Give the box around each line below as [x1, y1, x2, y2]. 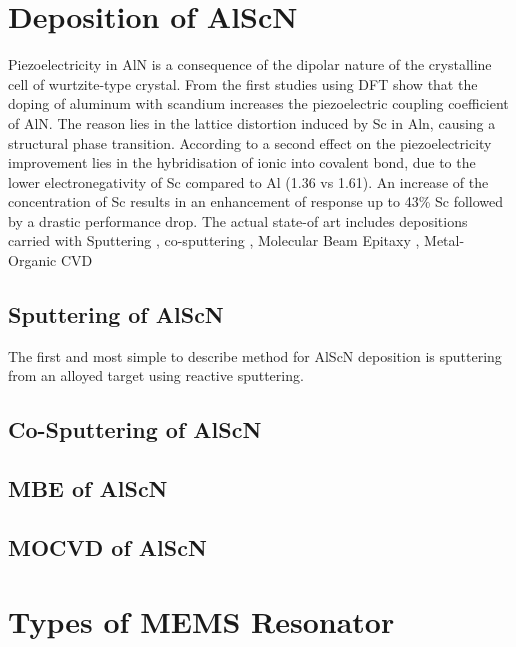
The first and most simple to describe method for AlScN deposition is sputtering [8, 345, 502, 366]
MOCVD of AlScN [8, 532, 207, 562]
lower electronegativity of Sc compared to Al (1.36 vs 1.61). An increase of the [8, 171, 489, 192]
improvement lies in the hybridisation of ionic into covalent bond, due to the [8, 152, 476, 173]
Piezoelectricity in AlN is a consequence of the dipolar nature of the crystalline [8, 54, 492, 75]
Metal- [424, 230, 465, 251]
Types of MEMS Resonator [8, 600, 395, 641]
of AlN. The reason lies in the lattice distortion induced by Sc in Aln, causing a [8, 112, 496, 133]
